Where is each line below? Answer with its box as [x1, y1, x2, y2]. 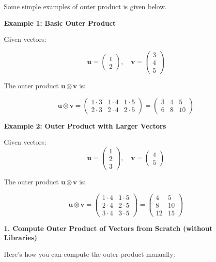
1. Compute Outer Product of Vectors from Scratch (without [4, 223, 213, 233]
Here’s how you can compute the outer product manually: [4, 248, 175, 259]
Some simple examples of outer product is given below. [4, 1, 167, 11]
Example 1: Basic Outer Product [4, 17, 116, 28]
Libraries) [4, 232, 37, 243]
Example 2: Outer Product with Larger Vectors [4, 120, 166, 131]
